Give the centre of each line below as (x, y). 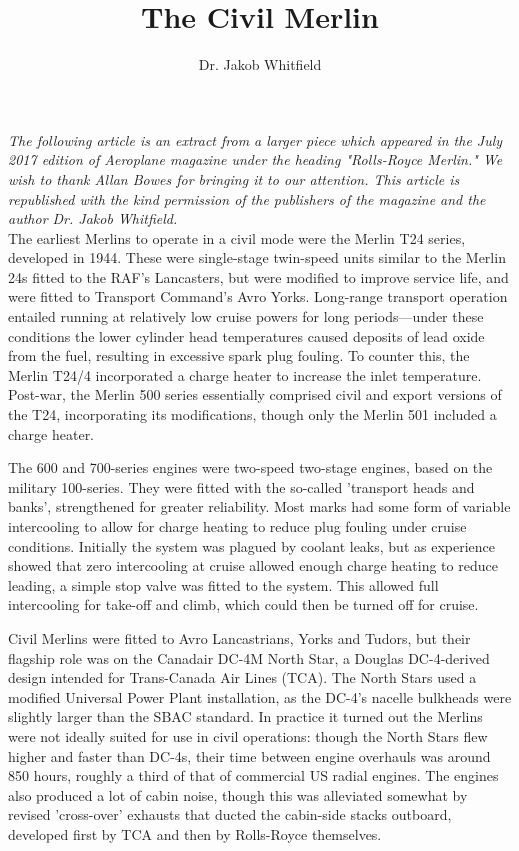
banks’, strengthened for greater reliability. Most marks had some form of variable (259, 506)
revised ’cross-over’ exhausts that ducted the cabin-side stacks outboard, (230, 814)
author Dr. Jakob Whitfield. (93, 218)
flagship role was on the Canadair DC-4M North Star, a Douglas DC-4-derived (249, 657)
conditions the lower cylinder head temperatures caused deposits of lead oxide (246, 335)
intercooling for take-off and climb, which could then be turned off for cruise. (243, 604)
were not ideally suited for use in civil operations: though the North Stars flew (248, 735)
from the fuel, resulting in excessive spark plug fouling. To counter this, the (239, 355)
